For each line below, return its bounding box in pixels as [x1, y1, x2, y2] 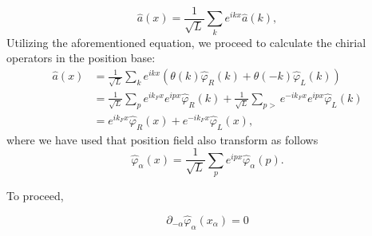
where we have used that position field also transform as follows [6, 131, 319, 147]
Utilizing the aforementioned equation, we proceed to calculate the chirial [6, 33, 366, 50]
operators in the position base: [6, 49, 156, 66]
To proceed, [6, 187, 64, 203]
